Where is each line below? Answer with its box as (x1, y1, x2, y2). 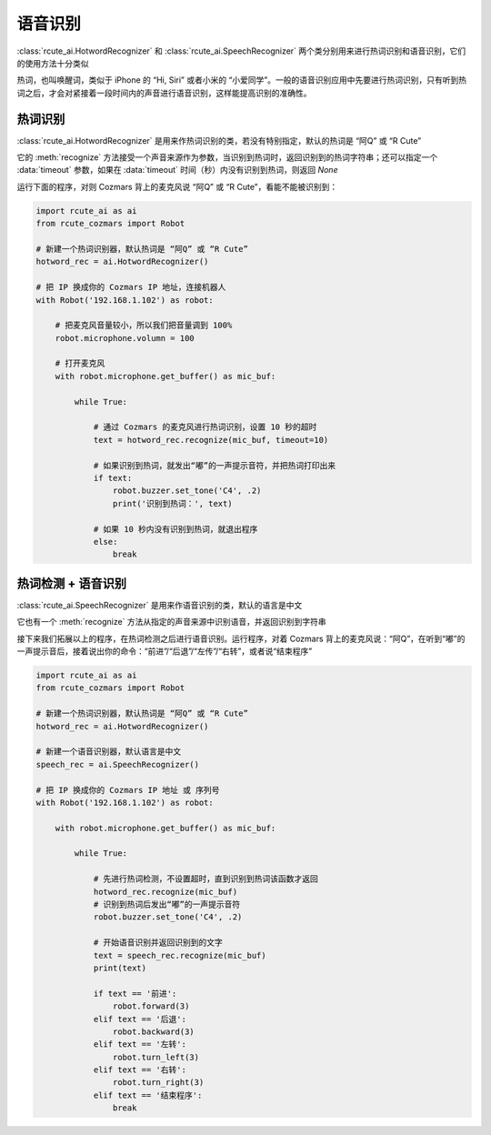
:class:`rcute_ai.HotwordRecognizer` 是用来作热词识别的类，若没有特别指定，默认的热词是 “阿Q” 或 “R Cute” (16, 135, 422, 146)
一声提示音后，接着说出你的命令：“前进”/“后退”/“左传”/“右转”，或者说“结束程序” (16, 646, 313, 657)
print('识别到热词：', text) (112, 498, 233, 508)
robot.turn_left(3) (112, 1051, 200, 1062)
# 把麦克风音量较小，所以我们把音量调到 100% (55, 320, 233, 331)
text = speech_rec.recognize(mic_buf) (93, 950, 267, 960)
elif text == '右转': (93, 1065, 186, 1075)
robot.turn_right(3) (112, 1078, 205, 1088)
